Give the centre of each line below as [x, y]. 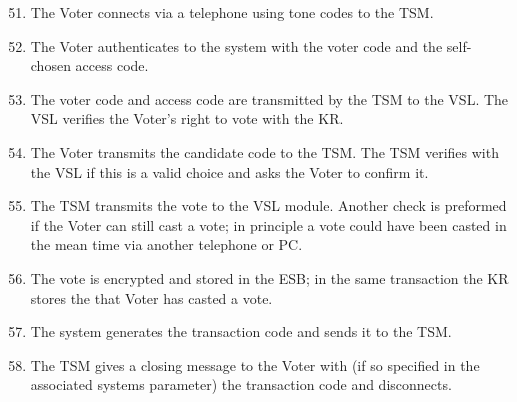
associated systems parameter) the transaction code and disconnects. [241, 384]
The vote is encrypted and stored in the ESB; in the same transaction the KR [269, 277]
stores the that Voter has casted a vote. [151, 297]
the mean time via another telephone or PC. [166, 244]
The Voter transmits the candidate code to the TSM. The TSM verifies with [264, 151]
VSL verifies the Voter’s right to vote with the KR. [187, 118]
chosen [50, 65]
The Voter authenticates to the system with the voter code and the [236, 45]
